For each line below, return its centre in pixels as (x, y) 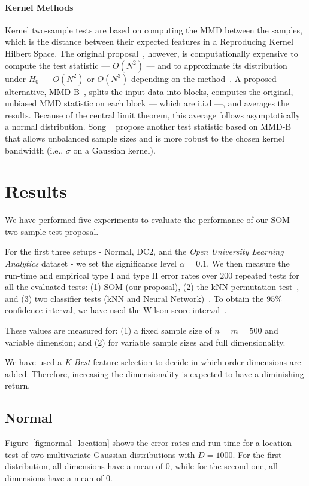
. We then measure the (248, 263)
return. (18, 385)
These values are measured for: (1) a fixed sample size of (108, 330)
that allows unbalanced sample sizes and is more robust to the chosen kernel (145, 138)
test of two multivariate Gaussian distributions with (100, 454)
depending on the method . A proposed (204, 78)
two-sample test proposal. (52, 231)
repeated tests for (267, 275)
